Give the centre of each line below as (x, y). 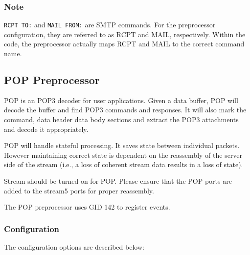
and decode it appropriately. (46, 129)
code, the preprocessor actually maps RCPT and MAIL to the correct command (124, 44)
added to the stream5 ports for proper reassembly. (79, 190)
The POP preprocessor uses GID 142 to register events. (87, 207)
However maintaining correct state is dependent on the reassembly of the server (123, 155)
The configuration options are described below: (74, 247)
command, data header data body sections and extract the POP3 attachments (121, 119)
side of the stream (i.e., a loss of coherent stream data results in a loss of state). (124, 164)
